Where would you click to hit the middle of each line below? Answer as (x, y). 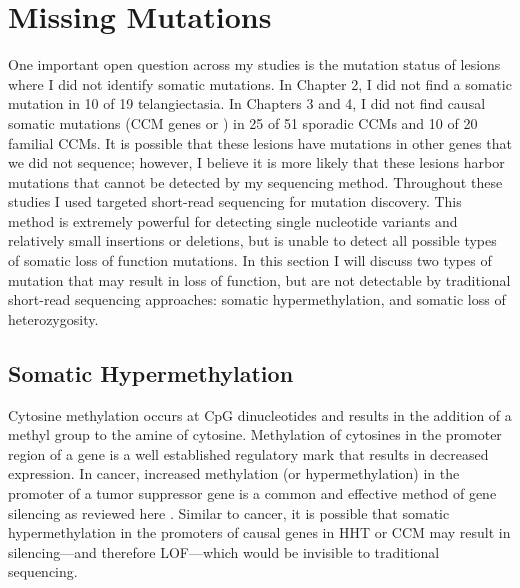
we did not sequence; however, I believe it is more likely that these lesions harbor (256, 162)
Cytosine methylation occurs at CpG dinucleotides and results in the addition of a (260, 414)
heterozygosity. (53, 318)
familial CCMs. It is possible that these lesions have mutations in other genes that (260, 142)
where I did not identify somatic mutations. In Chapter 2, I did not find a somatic (260, 83)
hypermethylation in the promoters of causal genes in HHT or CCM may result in (259, 532)
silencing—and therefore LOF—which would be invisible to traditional (224, 551)
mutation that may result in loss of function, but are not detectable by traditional (259, 279)
